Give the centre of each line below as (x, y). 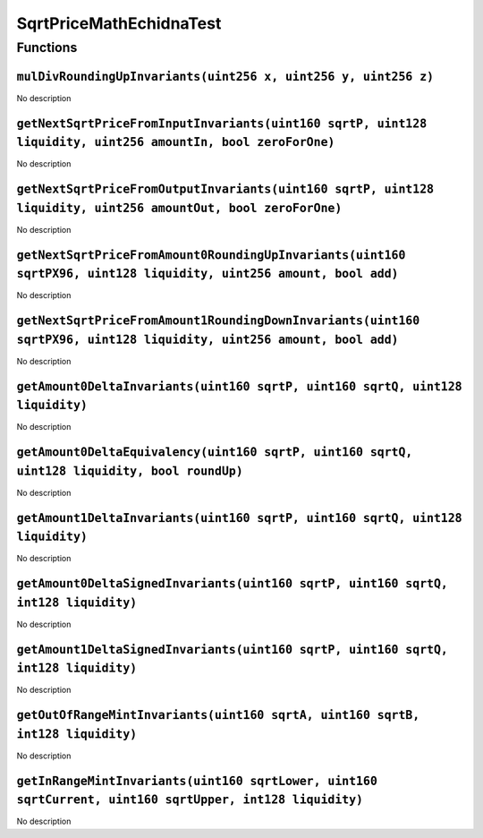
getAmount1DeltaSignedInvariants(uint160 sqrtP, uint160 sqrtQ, (233, 650)
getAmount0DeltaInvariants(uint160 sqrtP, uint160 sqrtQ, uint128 (239, 386)
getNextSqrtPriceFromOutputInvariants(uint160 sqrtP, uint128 (225, 189)
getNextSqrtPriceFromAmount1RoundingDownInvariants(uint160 (218, 321)
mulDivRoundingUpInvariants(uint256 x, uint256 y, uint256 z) (225, 77)
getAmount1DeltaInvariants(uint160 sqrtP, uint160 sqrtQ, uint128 (239, 518)
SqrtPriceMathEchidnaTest (119, 23)
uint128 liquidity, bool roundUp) (130, 471)
